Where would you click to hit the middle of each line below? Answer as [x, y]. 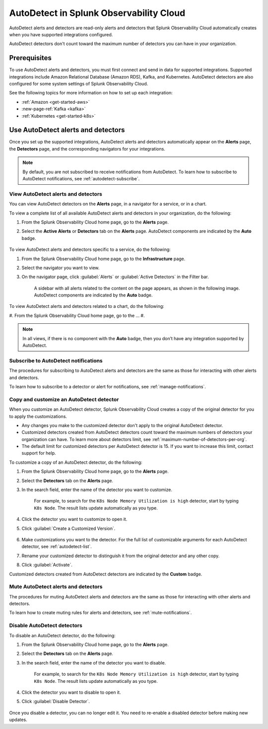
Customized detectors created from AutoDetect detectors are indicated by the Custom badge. [106, 574]
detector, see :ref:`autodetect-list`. [57, 547]
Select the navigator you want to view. [61, 268]
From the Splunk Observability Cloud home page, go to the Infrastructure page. [103, 259]
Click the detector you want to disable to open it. [71, 692]
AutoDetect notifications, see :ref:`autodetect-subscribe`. [81, 179]
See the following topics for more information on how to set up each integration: [91, 93]
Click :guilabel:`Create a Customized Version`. [68, 528]
